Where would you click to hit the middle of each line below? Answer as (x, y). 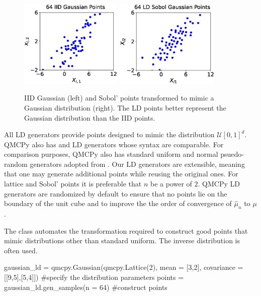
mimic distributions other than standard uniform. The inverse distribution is (122, 240)
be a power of (171, 184)
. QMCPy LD (219, 184)
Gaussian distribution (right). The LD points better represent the (125, 107)
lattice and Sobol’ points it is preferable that (73, 184)
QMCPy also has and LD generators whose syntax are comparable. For (114, 144)
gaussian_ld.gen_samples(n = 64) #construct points (86, 287)
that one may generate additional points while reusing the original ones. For (121, 174)
